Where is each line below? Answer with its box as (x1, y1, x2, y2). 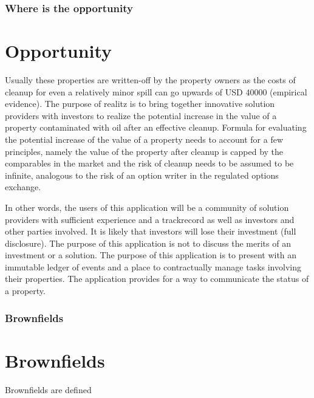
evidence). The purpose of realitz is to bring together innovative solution (5, 97, 275, 110)
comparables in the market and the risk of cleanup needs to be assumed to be (5, 157, 294, 170)
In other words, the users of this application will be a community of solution (5, 201, 289, 213)
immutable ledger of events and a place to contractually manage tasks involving (5, 260, 301, 273)
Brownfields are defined (5, 383, 92, 396)
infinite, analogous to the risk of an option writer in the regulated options (5, 168, 279, 181)
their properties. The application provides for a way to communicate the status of (5, 272, 309, 285)
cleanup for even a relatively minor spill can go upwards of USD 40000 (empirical (5, 85, 307, 98)
